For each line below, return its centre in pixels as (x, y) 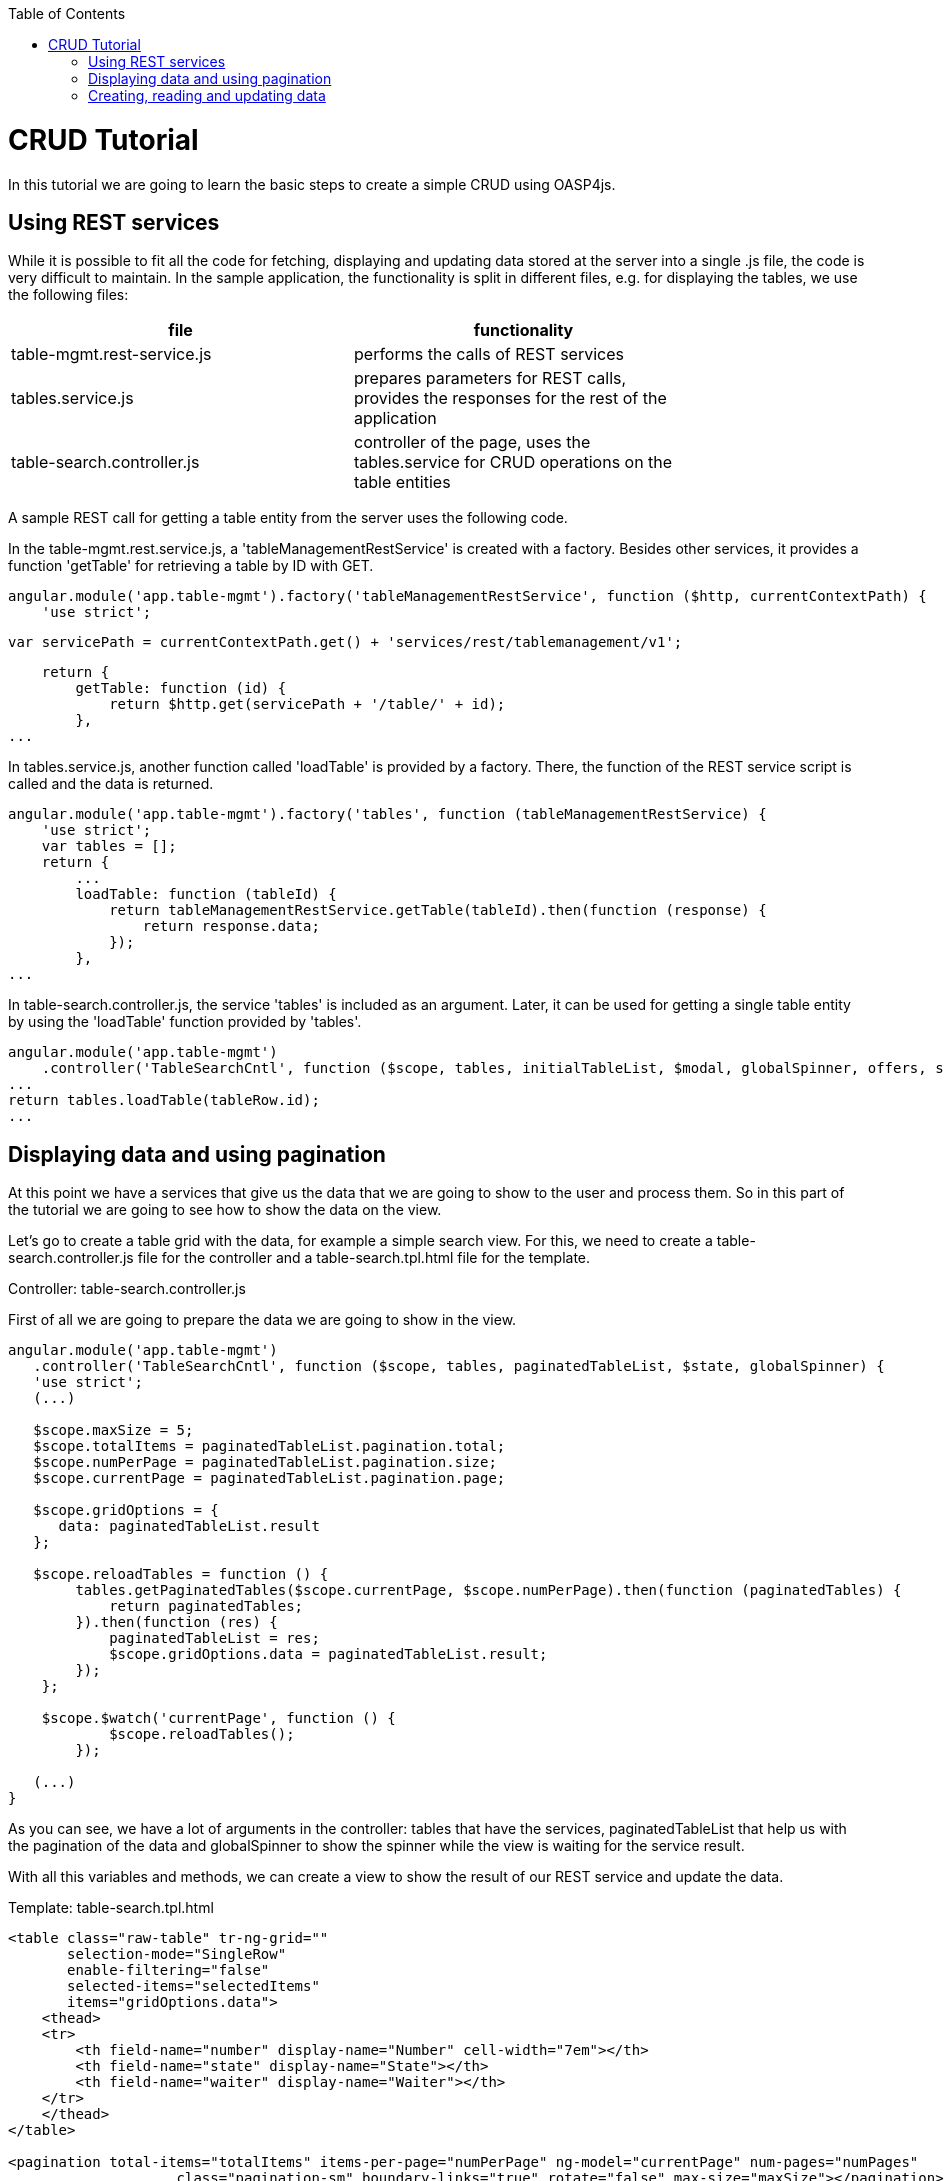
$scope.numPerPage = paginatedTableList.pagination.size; (265, 1462)
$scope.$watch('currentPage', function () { (218, 1718)
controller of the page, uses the (472, 442)
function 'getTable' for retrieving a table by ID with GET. (191, 566)
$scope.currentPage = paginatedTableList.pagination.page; (269, 1478)
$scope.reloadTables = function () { (181, 1574)
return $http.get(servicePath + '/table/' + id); (307, 704)
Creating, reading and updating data (207, 95)
